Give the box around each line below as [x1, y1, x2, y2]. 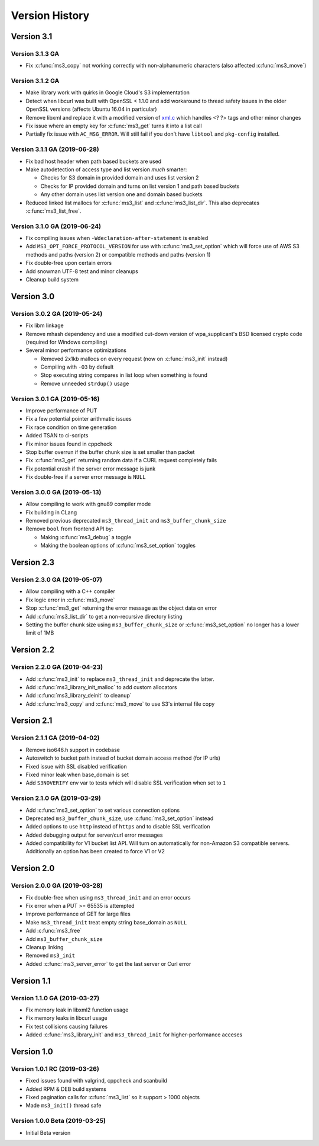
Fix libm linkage [25, 322, 64, 329]
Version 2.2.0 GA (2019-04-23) [11, 663, 103, 671]
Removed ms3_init [25, 952, 76, 959]
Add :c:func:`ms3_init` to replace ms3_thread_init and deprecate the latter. [25, 676, 215, 683]
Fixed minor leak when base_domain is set [25, 771, 129, 778]
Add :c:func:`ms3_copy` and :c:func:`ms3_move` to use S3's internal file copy [25, 700, 215, 708]
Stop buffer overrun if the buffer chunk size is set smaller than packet [25, 448, 195, 456]
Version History [11, 9, 90, 22]
